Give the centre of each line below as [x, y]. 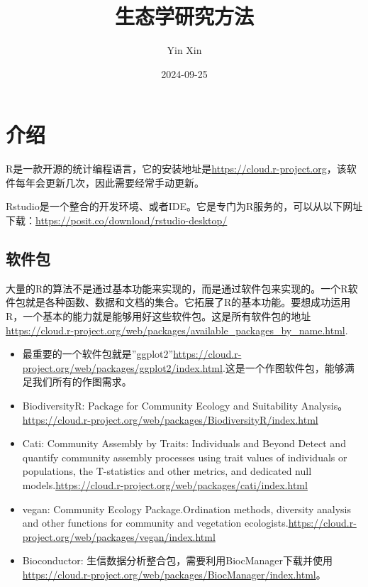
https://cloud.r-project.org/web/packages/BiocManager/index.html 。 [174, 574]
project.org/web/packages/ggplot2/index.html [122, 367]
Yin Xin [184, 50]
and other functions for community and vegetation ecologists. [155, 523]
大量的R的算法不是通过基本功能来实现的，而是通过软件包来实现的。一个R [177, 288]
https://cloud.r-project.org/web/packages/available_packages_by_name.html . [177, 330]
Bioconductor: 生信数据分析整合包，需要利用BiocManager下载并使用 [178, 560]
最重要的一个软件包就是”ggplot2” [98, 354]
